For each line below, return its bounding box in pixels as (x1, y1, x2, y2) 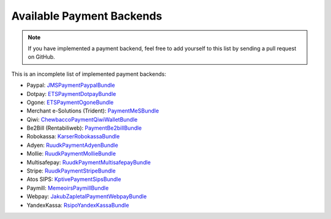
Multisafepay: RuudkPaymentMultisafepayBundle (26, 158, 151, 166)
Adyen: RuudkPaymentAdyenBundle (26, 141, 119, 149)
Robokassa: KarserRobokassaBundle (26, 133, 120, 140)
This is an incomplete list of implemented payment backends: (11, 70, 167, 78)
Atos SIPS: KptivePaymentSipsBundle (26, 176, 121, 183)
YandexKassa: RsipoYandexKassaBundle (26, 201, 129, 209)
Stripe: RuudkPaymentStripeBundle (26, 167, 116, 174)
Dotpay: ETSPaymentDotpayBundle (26, 90, 116, 97)
